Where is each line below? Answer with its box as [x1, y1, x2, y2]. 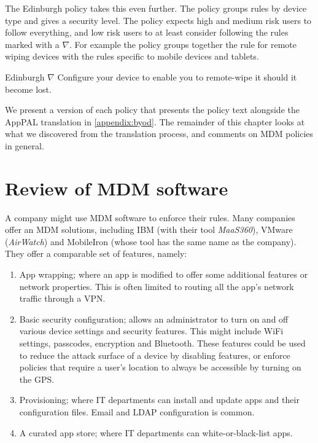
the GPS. [19, 372, 55, 385]
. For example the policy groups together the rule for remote [69, 37, 297, 50]
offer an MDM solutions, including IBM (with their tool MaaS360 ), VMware [5, 223, 293, 236]
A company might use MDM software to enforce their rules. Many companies [5, 211, 295, 224]
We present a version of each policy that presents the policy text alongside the [5, 103, 300, 116]
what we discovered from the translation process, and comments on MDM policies [5, 127, 314, 140]
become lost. [5, 82, 52, 95]
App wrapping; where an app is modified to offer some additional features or [19, 268, 308, 281]
